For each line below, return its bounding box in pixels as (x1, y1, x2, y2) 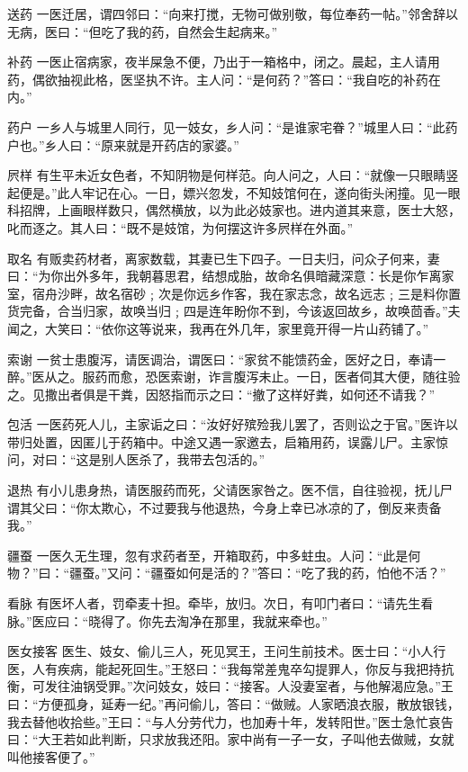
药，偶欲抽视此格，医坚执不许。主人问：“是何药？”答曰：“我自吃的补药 (7, 69, 428, 88)
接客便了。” (31, 747, 95, 766)
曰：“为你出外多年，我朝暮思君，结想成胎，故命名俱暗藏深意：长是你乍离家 (7, 266, 454, 285)
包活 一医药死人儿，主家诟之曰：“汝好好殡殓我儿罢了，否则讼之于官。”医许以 (7, 415, 458, 434)
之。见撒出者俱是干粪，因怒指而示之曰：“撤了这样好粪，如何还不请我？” (7, 384, 436, 403)
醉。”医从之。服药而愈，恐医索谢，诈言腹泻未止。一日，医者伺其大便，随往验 (7, 367, 461, 386)
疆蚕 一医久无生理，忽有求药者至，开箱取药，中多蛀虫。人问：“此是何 (7, 545, 421, 564)
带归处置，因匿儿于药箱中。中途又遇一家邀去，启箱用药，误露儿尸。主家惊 (7, 432, 448, 451)
